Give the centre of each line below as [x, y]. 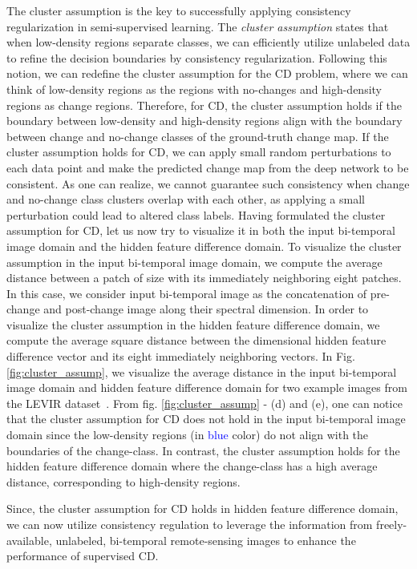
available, [29, 540]
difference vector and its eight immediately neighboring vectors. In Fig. [181, 356]
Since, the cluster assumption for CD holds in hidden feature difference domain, [202, 508]
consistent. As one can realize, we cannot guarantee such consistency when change [208, 183]
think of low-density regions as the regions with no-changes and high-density [194, 89]
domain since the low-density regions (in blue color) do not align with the [188, 435]
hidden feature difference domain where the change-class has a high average [192, 466]
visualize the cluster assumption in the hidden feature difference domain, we [193, 324]
